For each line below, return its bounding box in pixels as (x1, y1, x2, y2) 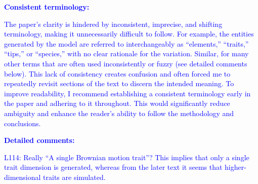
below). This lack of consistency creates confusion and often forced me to (4, 68, 231, 79)
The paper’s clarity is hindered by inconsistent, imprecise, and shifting (4, 18, 223, 29)
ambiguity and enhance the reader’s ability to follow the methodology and (4, 107, 234, 118)
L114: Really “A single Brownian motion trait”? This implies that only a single (4, 152, 249, 162)
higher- (225, 162, 246, 172)
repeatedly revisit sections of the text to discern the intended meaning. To (4, 78, 234, 89)
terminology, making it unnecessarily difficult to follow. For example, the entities (4, 28, 254, 39)
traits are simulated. (43, 171, 106, 182)
